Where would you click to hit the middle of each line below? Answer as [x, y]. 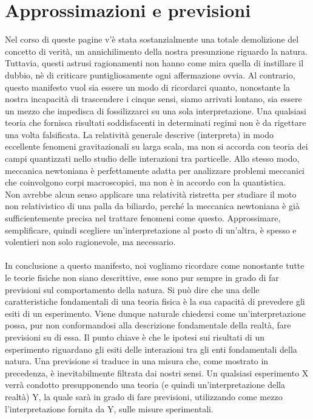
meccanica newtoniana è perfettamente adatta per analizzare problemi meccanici [155, 170]
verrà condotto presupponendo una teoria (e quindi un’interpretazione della [145, 385]
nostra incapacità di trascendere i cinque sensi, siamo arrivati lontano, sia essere [153, 99]
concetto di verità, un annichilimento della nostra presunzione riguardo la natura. [156, 51]
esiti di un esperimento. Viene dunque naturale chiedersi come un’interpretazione [155, 313]
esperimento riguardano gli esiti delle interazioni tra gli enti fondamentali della [151, 349]
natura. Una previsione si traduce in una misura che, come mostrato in [137, 361]
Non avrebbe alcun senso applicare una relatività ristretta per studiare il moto [151, 194]
